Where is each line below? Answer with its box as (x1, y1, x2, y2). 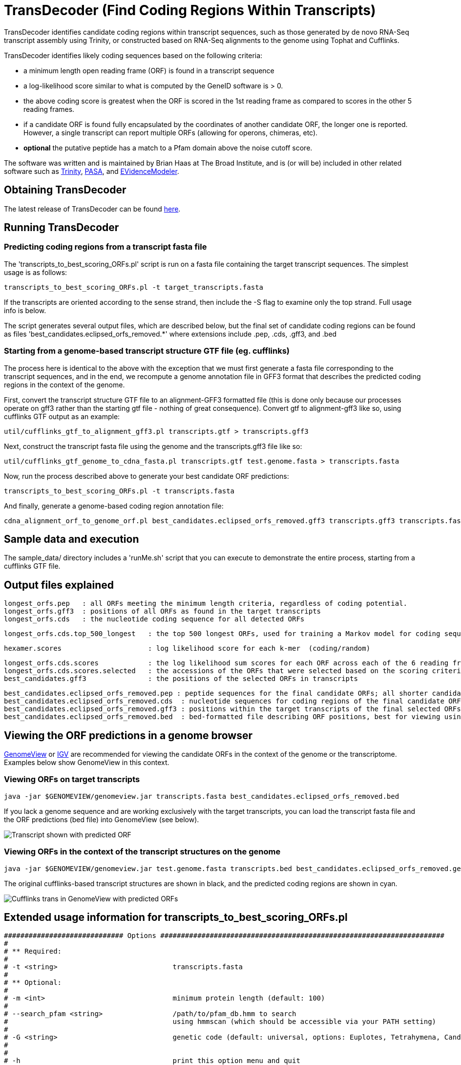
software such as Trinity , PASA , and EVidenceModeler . (4, 167, 179, 175)
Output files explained (4, 578, 114, 591)
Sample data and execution (4, 532, 139, 545)
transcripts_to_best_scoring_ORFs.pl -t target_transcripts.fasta (4, 283, 264, 291)
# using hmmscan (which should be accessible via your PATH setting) (4, 1018, 437, 1026)
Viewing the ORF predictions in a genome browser (4, 729, 252, 742)
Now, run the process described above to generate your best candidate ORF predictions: (4, 471, 289, 480)
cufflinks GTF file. (4, 562, 61, 571)
